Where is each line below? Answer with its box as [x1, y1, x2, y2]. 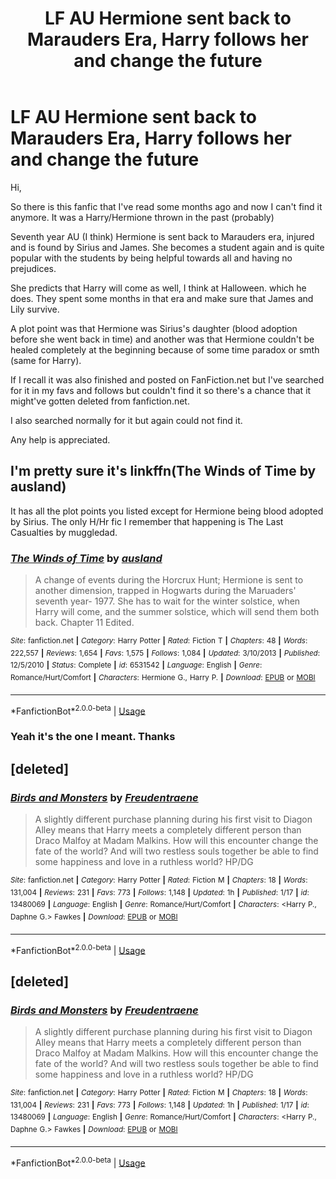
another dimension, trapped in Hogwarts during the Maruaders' [34, 585, 297, 597]
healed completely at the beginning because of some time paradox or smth [10, 343, 320, 356]
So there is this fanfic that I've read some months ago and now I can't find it [10, 200, 323, 212]
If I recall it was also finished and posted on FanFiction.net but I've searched [10, 373, 325, 386]
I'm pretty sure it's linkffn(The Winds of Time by [10, 463, 317, 480]
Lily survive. [10, 303, 60, 315]
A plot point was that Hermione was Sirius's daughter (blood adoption [10, 322, 298, 334]
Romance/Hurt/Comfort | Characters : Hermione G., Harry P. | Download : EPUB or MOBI [10, 673, 316, 683]
